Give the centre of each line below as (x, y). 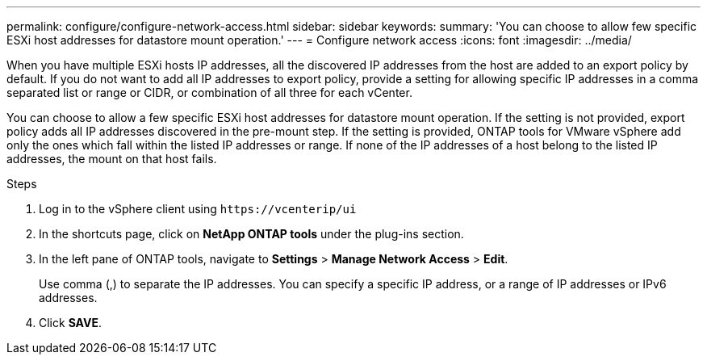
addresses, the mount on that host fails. (112, 159)
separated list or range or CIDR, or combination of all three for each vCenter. (209, 92)
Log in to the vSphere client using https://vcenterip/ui (198, 209)
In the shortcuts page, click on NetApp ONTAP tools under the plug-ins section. (251, 234)
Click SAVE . (70, 323)
